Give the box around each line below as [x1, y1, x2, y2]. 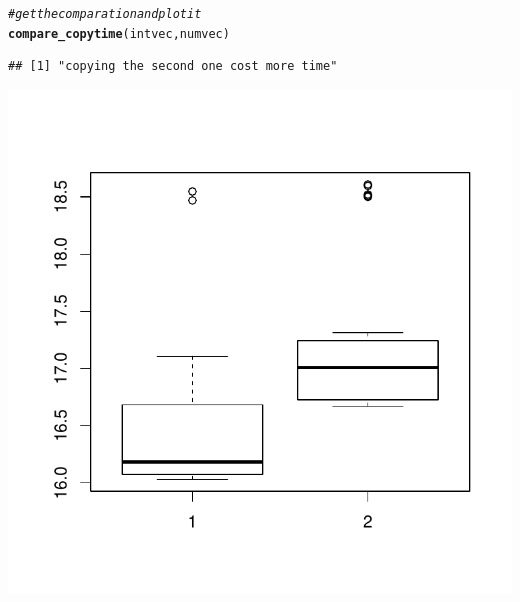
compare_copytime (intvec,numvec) [8, 26, 230, 41]
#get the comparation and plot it [8, 7, 202, 21]
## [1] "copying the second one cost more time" [8, 59, 338, 74]
